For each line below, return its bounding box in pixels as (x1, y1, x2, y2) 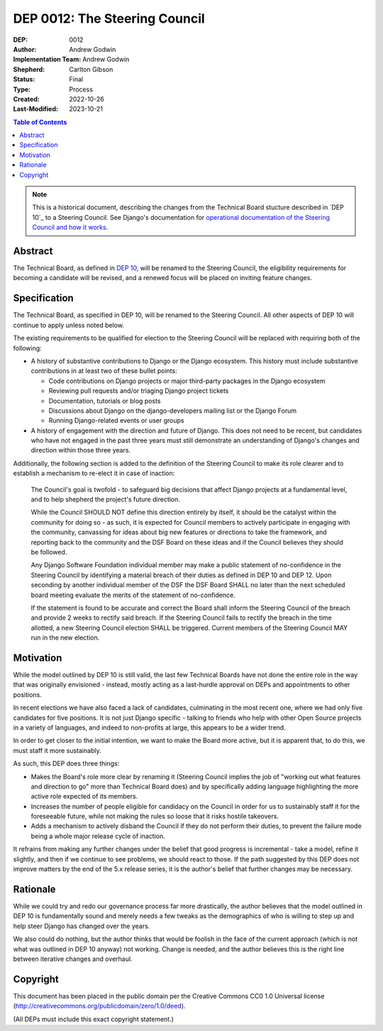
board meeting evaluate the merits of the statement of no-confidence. (30, 591, 235, 599)
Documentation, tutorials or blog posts (48, 396, 161, 405)
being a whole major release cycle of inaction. (30, 832, 166, 840)
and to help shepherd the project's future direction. (30, 495, 181, 503)
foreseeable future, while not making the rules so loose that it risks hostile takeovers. (30, 812, 279, 820)
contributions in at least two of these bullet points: (30, 367, 177, 375)
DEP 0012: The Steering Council (13, 11, 205, 26)
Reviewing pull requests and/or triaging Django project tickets (48, 386, 229, 395)
